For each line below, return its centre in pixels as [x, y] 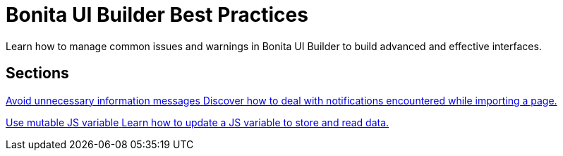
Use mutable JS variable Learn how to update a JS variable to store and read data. [198, 122]
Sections [37, 73]
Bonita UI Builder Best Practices [157, 15]
